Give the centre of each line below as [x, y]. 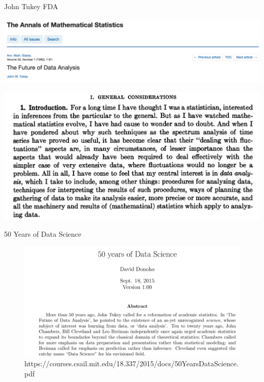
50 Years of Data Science [43, 234]
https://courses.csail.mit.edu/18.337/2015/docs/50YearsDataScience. [131, 363]
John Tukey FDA [31, 6]
